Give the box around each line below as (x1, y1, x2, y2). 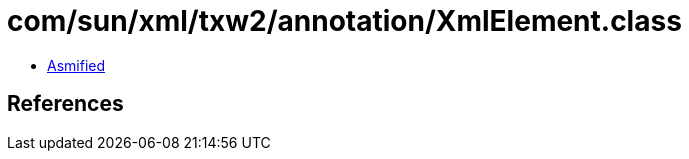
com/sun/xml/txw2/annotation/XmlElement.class (7, 4, 682, 38)
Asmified (47, 56, 106, 74)
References (7, 91, 124, 117)
